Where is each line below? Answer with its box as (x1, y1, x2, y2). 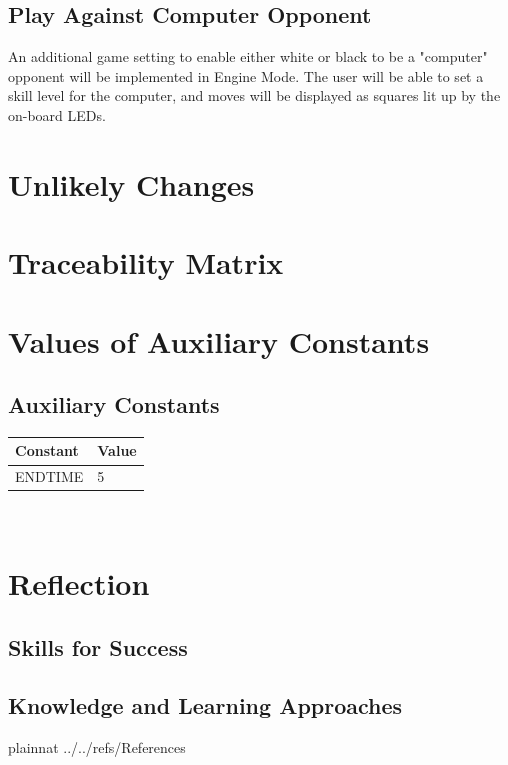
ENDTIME (15, 466, 84, 487)
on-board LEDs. (8, 104, 106, 125)
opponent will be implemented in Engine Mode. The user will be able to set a (8, 65, 484, 86)
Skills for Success (8, 631, 188, 662)
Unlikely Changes (8, 163, 255, 204)
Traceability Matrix (8, 242, 284, 283)
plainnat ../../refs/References (8, 737, 186, 758)
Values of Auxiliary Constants (8, 320, 430, 361)
